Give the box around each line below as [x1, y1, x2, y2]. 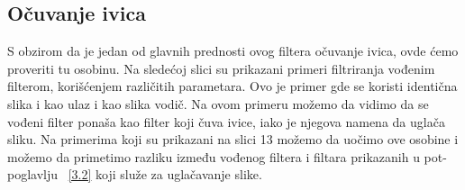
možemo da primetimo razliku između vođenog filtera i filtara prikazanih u [7, 147, 420, 166]
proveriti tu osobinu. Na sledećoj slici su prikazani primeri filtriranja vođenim [7, 59, 435, 77]
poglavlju [7, 165, 59, 184]
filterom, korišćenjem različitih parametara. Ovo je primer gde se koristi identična [7, 77, 458, 95]
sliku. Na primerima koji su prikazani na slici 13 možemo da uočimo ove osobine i [7, 130, 459, 149]
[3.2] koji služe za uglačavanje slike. [68, 165, 262, 184]
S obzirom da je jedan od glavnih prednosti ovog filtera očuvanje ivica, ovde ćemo [7, 41, 459, 60]
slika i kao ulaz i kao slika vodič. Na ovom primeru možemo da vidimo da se [7, 94, 429, 113]
